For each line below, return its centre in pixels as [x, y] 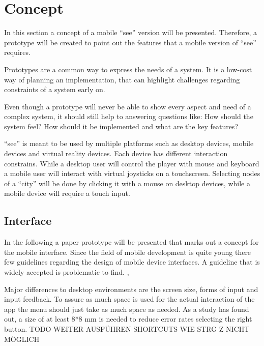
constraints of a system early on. [55, 89]
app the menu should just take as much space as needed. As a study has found [127, 309]
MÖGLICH [22, 339]
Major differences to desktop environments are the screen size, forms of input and [131, 289]
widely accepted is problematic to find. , [67, 272]
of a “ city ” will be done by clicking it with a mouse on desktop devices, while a [127, 183]
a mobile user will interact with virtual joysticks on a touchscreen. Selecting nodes [132, 173]
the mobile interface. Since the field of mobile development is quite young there [128, 252]
